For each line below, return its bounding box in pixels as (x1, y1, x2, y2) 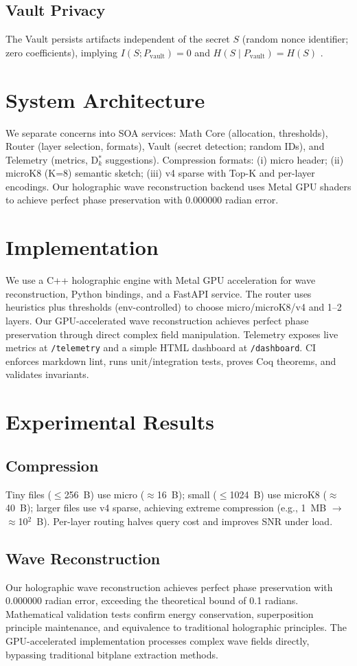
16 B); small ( (157, 487, 217, 501)
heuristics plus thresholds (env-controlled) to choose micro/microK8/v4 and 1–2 (5, 300, 342, 314)
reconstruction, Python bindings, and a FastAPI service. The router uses (5, 286, 312, 300)
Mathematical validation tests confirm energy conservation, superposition (5, 606, 314, 621)
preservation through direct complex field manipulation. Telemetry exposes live (5, 326, 338, 341)
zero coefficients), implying (5, 45, 118, 59)
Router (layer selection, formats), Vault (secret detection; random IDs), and (5, 139, 325, 153)
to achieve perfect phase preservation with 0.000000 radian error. (5, 192, 279, 207)
